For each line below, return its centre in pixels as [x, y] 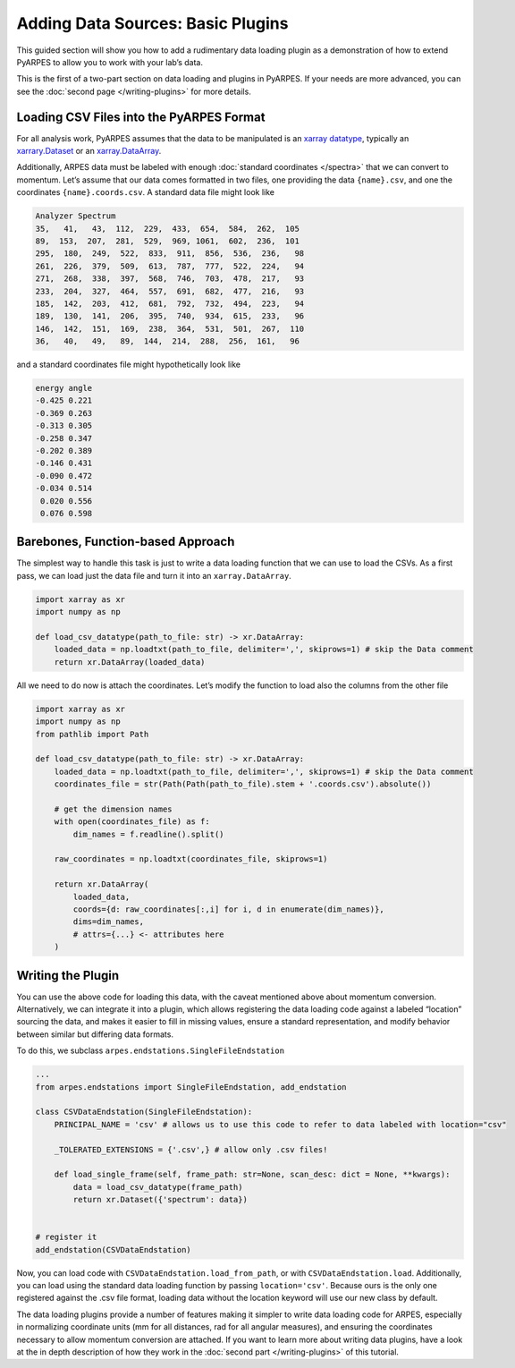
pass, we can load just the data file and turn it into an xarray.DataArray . [154, 575]
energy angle [64, 388]
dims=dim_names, [109, 922]
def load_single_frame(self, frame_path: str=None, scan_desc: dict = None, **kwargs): [252, 1175]
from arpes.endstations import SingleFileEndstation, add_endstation [191, 1087]
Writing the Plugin [68, 975]
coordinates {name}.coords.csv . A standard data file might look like [145, 192]
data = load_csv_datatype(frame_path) [158, 1187]
